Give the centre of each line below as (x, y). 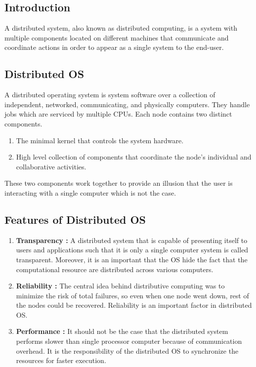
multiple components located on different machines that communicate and (117, 37)
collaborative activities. (51, 166)
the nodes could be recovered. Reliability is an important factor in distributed (134, 305)
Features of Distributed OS (75, 219)
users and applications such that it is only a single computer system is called (132, 250)
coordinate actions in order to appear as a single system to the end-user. (114, 47)
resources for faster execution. (61, 360)
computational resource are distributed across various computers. (115, 269)
